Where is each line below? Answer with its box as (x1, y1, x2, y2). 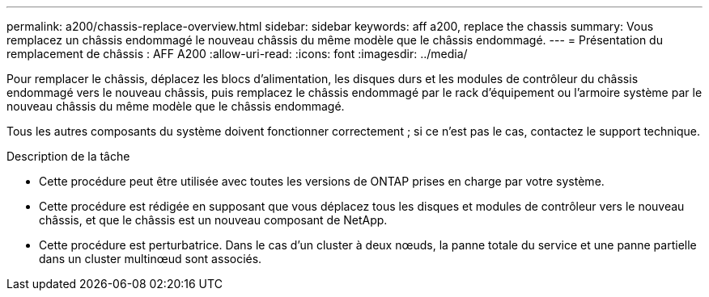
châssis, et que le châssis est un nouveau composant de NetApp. (39, 213, 388, 227)
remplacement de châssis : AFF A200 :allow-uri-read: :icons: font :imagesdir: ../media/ (6, 47, 468, 61)
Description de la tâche (6, 149, 130, 163)
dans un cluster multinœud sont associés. (39, 252, 262, 266)
